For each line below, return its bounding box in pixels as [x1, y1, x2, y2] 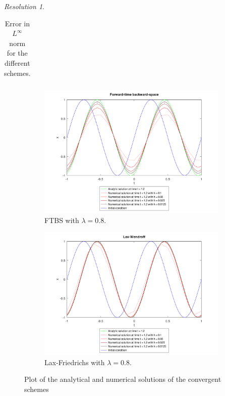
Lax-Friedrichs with [44, 357, 105, 367]
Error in [5, 18, 30, 28]
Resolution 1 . [4, 1, 44, 11]
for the [7, 48, 28, 58]
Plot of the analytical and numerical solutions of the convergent [24, 374, 221, 384]
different [5, 57, 30, 68]
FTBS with [44, 214, 79, 225]
